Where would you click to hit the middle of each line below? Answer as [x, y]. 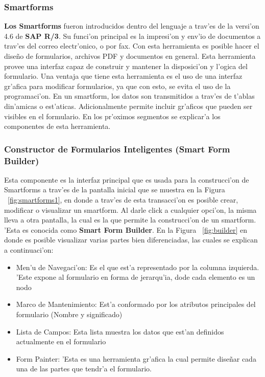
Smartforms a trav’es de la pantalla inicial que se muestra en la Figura [115, 190]
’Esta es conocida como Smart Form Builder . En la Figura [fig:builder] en [126, 229]
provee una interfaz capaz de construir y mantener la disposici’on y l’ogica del [126, 66]
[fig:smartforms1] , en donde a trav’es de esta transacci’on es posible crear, [123, 200]
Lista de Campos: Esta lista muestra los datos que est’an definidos [120, 331]
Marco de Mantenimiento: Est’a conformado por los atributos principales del [136, 304]
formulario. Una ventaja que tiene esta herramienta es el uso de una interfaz [123, 76]
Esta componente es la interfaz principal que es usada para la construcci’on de [127, 179]
